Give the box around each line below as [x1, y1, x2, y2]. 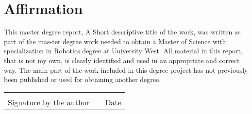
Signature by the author [8, 96, 90, 108]
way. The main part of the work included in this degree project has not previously [4, 65, 248, 75]
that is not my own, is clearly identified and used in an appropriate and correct [4, 55, 240, 65]
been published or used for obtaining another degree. [4, 74, 161, 84]
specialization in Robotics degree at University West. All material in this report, [4, 46, 243, 56]
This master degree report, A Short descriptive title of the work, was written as [4, 27, 241, 37]
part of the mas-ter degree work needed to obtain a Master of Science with [4, 36, 226, 46]
